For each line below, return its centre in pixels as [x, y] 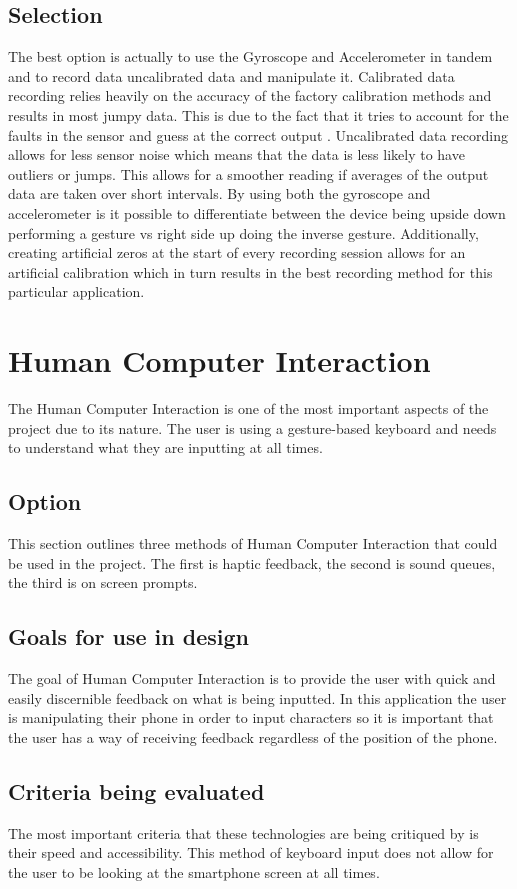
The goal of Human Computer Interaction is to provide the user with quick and [252, 678]
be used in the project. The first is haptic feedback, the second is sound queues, [252, 562]
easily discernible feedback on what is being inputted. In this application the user [257, 697]
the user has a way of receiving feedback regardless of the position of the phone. [253, 736]
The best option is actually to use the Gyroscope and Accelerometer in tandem [250, 56]
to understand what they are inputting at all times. [165, 447]
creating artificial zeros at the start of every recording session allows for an [237, 252]
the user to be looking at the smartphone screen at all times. [194, 871]
